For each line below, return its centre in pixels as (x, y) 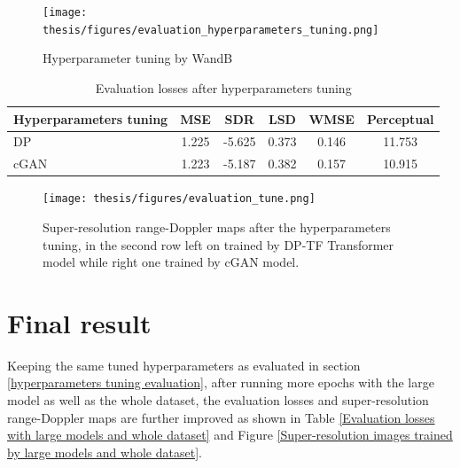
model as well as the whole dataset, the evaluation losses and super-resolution (218, 400)
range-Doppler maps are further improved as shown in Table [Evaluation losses (221, 417)
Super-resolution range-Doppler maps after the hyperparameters (217, 226)
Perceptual (400, 118)
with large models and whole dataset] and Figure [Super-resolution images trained (230, 435)
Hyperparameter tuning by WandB (138, 58)
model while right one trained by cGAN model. (171, 262)
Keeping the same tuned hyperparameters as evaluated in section (184, 365)
